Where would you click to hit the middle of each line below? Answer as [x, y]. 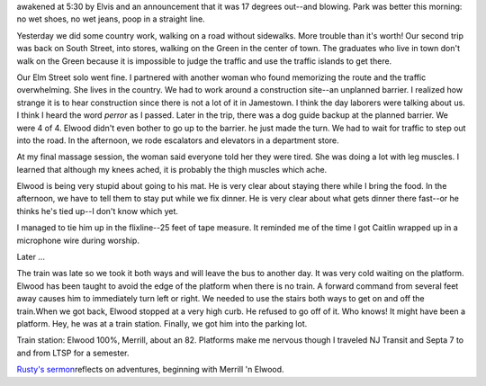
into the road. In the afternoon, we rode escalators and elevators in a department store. [178, 140]
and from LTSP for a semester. [73, 353]
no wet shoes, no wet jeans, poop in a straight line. [111, 19]
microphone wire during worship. [78, 240]
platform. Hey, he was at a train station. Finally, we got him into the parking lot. [162, 323]
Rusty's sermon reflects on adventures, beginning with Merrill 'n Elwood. [150, 370]
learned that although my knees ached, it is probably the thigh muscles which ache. [172, 169]
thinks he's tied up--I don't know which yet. [98, 211]
